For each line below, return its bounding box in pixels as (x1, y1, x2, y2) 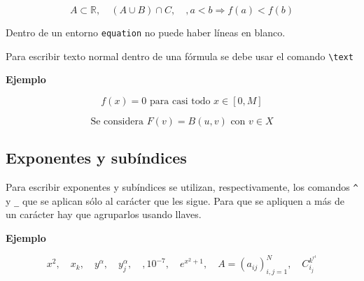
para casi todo (150, 96, 211, 106)
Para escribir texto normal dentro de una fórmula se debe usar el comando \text (6, 48, 353, 63)
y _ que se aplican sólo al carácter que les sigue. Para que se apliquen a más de (6, 193, 344, 208)
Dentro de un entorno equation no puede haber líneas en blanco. (6, 25, 286, 39)
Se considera (90, 116, 143, 127)
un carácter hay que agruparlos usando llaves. (6, 207, 202, 222)
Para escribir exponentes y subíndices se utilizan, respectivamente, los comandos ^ (6, 180, 358, 194)
